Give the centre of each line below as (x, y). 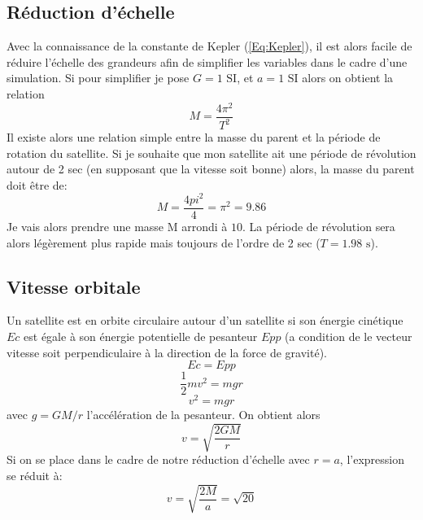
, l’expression (372, 459)
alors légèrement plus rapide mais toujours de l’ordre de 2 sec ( (164, 242)
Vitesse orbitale (74, 286)
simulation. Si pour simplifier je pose (98, 78)
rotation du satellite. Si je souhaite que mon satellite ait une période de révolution (211, 153)
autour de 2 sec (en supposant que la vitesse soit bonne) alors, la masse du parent (211, 169)
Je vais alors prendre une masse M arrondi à (117, 226)
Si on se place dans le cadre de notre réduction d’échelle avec (158, 459)
